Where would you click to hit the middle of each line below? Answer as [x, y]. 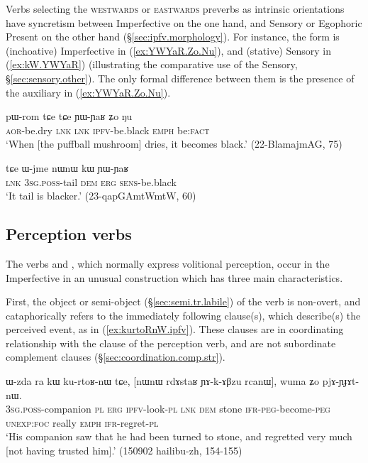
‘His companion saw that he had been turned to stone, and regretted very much [179, 436]
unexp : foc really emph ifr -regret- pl [82, 422]
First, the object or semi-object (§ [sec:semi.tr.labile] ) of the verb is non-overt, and [183, 301]
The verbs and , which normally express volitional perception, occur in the [168, 263]
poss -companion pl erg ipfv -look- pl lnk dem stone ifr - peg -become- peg [177, 409]
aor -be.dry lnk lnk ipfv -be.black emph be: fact [108, 130]
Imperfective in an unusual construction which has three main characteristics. [174, 277]
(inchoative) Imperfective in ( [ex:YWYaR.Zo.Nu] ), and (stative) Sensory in [168, 50]
